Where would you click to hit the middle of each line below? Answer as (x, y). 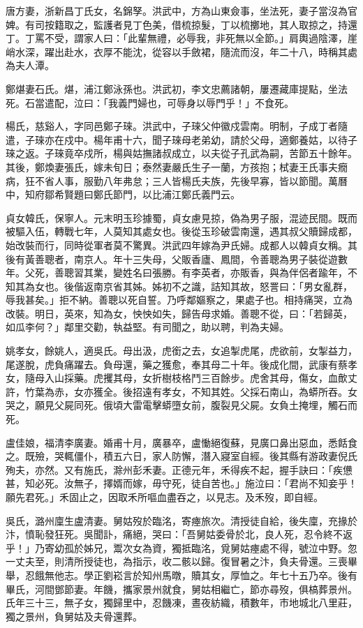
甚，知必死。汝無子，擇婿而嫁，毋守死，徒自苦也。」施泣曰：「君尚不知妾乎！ (181, 483)
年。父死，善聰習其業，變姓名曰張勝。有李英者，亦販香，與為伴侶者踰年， (177, 272)
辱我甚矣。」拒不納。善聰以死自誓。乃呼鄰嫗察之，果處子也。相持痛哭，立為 (179, 300)
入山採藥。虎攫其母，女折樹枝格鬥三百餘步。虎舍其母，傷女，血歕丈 (201, 378)
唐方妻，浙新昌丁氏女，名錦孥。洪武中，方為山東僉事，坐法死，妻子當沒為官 (181, 10)
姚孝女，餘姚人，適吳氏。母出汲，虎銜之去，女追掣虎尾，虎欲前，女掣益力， (181, 351)
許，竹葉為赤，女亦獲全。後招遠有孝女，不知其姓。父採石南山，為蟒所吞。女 (181, 391)
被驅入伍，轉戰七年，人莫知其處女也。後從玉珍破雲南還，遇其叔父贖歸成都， (181, 231)
